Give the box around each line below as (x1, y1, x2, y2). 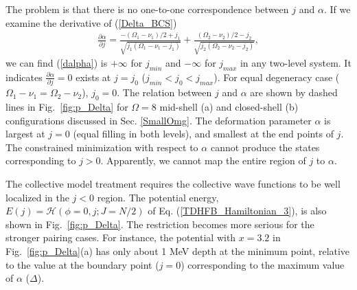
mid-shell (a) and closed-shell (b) (159, 100, 299, 114)
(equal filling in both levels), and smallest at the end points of (73, 126, 334, 141)
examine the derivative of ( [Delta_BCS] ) (5, 15, 177, 30)
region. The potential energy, (97, 190, 219, 204)
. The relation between (117, 85, 212, 100)
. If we (323, 2, 351, 16)
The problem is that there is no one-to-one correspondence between (5, 2, 289, 16)
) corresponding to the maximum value (181, 257, 345, 271)
